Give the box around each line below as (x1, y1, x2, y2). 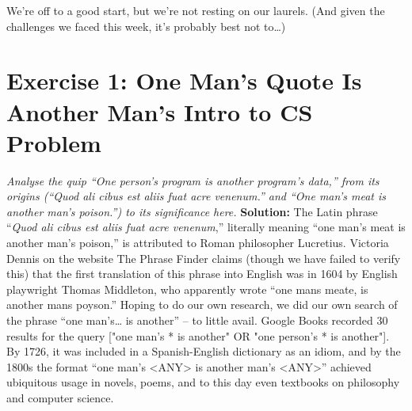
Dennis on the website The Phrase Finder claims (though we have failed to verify (6, 249, 401, 266)
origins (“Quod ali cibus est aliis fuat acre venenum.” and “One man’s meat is (6, 188, 387, 204)
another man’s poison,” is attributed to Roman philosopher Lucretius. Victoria (6, 234, 389, 251)
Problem (6, 126, 101, 158)
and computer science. (6, 390, 114, 405)
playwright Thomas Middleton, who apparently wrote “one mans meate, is (6, 280, 368, 297)
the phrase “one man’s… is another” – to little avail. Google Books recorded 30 (6, 312, 388, 329)
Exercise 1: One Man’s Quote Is (6, 64, 362, 97)
